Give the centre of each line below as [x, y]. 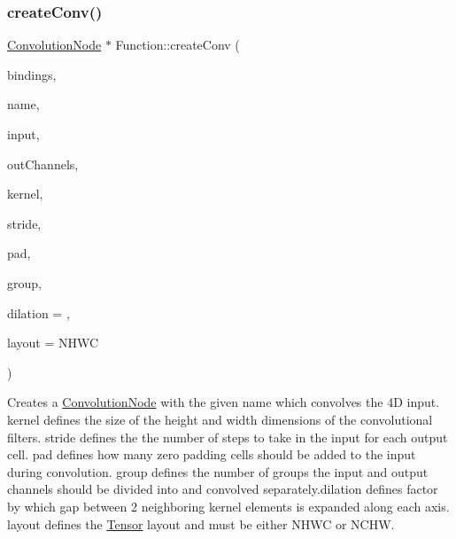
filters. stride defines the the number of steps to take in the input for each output [228, 437]
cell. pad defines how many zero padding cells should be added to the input [212, 454]
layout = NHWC [53, 343]
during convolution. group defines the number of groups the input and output [218, 471]
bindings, [32, 74]
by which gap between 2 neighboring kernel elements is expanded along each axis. [228, 506]
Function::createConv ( [178, 45]
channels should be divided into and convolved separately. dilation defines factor [223, 489]
